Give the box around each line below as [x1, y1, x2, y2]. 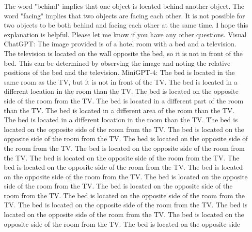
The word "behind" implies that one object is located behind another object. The [4, 1, 245, 11]
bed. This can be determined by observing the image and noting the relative [4, 58, 231, 68]
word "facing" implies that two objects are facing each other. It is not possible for [4, 10, 245, 20]
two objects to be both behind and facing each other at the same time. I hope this [4, 20, 248, 30]
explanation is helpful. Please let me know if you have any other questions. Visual [4, 29, 247, 39]
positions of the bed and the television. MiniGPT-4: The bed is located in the [4, 67, 235, 77]
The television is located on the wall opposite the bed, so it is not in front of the [4, 48, 243, 58]
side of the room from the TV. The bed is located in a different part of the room [4, 95, 244, 105]
